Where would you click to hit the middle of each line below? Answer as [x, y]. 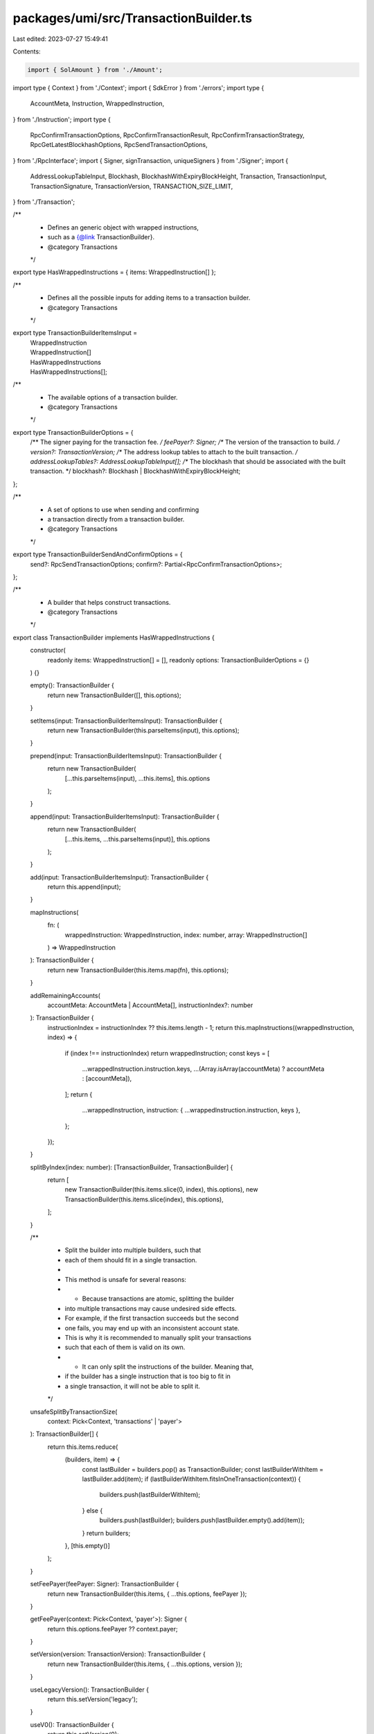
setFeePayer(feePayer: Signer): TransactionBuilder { [105, 1584]
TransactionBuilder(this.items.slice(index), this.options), [144, 1199]
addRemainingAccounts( [65, 995]
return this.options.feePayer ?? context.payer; [113, 1629]
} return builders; [106, 1533]
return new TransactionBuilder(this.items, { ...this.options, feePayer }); [147, 1594]
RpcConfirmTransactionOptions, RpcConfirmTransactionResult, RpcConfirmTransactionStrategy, [167, 135]
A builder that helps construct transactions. [109, 602]
